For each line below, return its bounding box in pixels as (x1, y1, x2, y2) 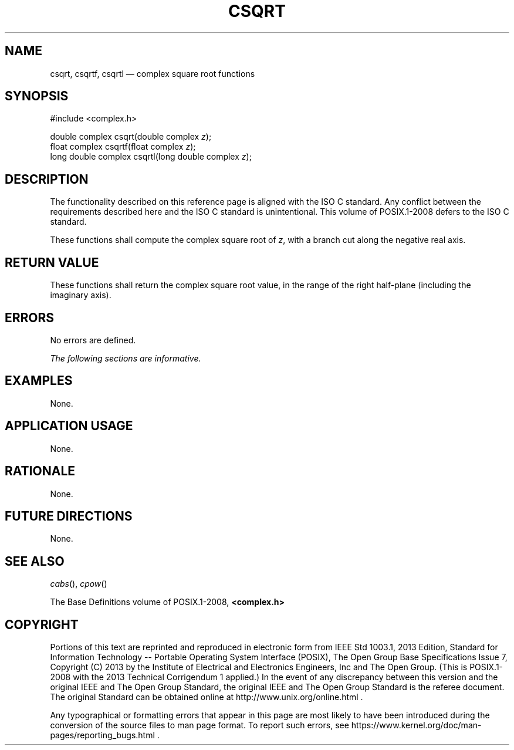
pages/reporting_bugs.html (50, 730, 155, 741)
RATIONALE (5, 464, 76, 479)
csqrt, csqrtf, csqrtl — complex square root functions (50, 68, 255, 79)
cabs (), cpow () (50, 579, 107, 589)
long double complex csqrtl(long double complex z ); (50, 151, 252, 162)
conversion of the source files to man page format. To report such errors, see (50, 720, 349, 731)
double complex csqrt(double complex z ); (50, 131, 212, 142)
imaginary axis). (50, 290, 111, 300)
